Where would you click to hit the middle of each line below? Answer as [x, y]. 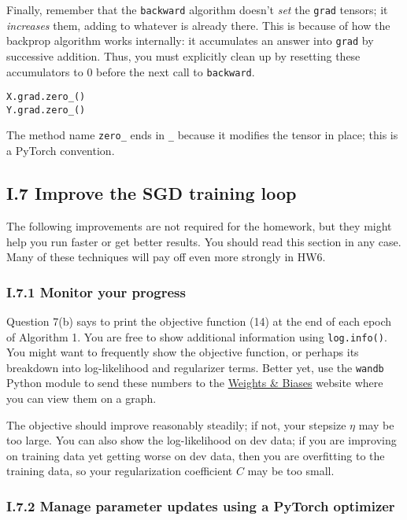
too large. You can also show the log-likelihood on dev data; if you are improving [202, 440]
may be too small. [291, 471]
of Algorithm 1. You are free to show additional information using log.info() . [197, 336]
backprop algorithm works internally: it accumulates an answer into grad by [190, 41]
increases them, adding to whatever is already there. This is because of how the [198, 25]
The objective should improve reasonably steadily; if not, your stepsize [176, 424]
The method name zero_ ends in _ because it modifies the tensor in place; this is [202, 135]
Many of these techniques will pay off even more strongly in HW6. [166, 257]
